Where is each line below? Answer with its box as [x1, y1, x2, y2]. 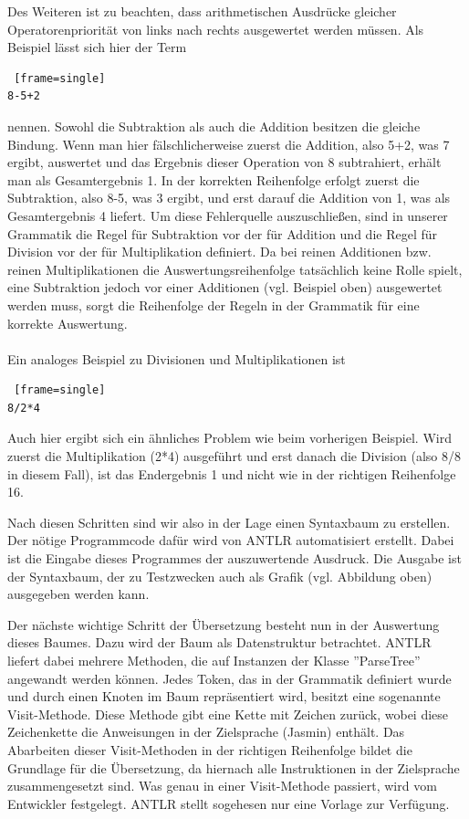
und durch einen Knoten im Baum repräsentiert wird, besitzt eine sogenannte [7, 687, 441, 706]
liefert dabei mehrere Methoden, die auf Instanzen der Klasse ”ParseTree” [7, 651, 421, 669]
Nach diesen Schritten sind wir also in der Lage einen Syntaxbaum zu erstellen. [7, 512, 451, 531]
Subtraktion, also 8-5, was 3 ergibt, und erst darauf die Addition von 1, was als [7, 188, 451, 207]
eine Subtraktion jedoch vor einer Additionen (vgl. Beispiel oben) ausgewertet [7, 278, 443, 297]
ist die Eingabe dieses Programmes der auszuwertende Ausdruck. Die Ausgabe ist [7, 549, 462, 568]
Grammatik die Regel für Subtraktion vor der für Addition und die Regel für [7, 224, 438, 243]
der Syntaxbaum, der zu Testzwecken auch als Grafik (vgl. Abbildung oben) [7, 566, 433, 585]
